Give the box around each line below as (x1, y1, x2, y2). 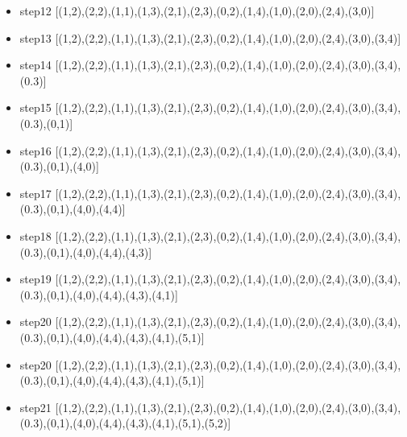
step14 (19, 56, 52, 73)
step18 (19, 227, 52, 244)
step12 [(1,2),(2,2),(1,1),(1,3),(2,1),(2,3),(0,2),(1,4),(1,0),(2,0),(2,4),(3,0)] (19, 2, 375, 19)
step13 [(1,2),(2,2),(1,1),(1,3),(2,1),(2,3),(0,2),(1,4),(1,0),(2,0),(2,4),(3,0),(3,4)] (19, 29, 401, 46)
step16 (19, 142, 52, 159)
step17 (19, 184, 52, 201)
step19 (19, 270, 52, 287)
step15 (19, 99, 52, 116)
